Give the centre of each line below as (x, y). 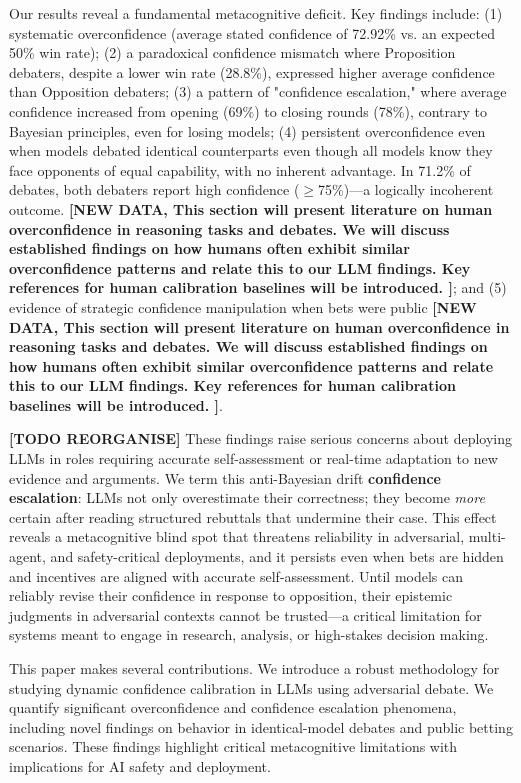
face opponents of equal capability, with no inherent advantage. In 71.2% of (240, 169)
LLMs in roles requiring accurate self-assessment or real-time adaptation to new (253, 458)
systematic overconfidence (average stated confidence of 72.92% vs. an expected (252, 32)
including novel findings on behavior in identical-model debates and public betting (261, 726)
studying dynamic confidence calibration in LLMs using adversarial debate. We (251, 687)
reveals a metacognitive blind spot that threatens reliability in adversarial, (237, 536)
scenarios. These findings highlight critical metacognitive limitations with (233, 746)
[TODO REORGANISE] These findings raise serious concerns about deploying (261, 438)
